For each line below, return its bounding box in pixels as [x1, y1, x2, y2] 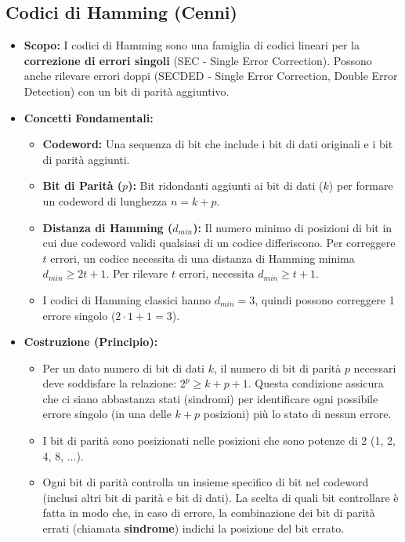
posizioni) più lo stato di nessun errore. [203, 406, 392, 422]
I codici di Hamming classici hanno [42, 291, 212, 307]
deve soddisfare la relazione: [42, 375, 177, 391]
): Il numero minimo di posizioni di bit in [193, 219, 392, 235]
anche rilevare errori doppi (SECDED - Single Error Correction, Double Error [24, 67, 398, 84]
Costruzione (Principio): [24, 333, 158, 350]
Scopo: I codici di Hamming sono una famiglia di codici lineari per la [24, 37, 360, 53]
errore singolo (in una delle [42, 406, 172, 422]
